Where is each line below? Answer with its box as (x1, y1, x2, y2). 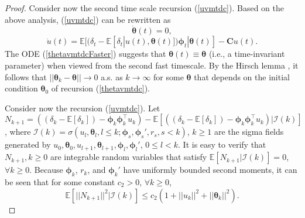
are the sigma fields (214, 125, 284, 138)
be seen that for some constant (5, 175, 115, 188)
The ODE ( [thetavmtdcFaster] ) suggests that (5, 47, 166, 60)
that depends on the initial (194, 70, 290, 83)
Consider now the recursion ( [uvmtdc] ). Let (5, 101, 160, 114)
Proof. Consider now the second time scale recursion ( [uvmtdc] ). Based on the (5, 2, 284, 13)
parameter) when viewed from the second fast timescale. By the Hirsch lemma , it (5, 59, 299, 71)
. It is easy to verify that (178, 138, 266, 151)
